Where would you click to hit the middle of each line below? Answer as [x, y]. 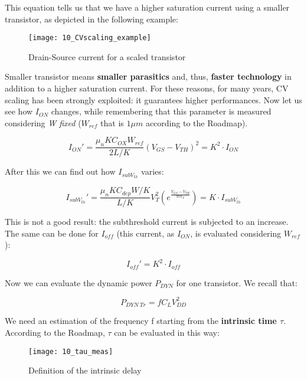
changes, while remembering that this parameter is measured [161, 111]
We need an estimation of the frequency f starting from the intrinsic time [141, 321]
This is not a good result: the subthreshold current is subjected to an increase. [147, 222]
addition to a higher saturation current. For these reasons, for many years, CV [147, 88]
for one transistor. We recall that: [237, 282]
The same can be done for [52, 233]
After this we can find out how [60, 171]
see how [19, 111]
